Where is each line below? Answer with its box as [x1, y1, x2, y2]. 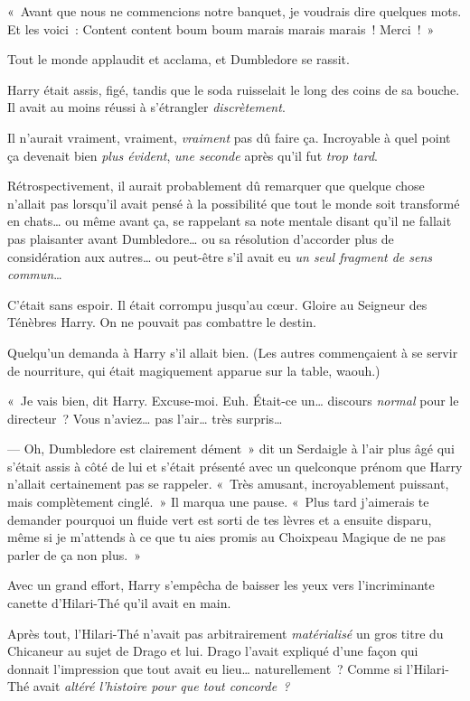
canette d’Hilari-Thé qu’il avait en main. [7, 594, 231, 612]
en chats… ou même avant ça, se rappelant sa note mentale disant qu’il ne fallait [7, 211, 452, 230]
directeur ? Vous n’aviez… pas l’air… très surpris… [7, 408, 283, 427]
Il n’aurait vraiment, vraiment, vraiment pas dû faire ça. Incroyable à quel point [7, 127, 451, 146]
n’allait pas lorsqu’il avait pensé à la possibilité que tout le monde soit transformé [7, 193, 460, 212]
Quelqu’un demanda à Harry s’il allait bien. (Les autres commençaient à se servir [7, 342, 458, 361]
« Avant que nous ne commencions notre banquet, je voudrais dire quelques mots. [7, 2, 462, 20]
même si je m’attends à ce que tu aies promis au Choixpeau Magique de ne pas [7, 528, 446, 547]
